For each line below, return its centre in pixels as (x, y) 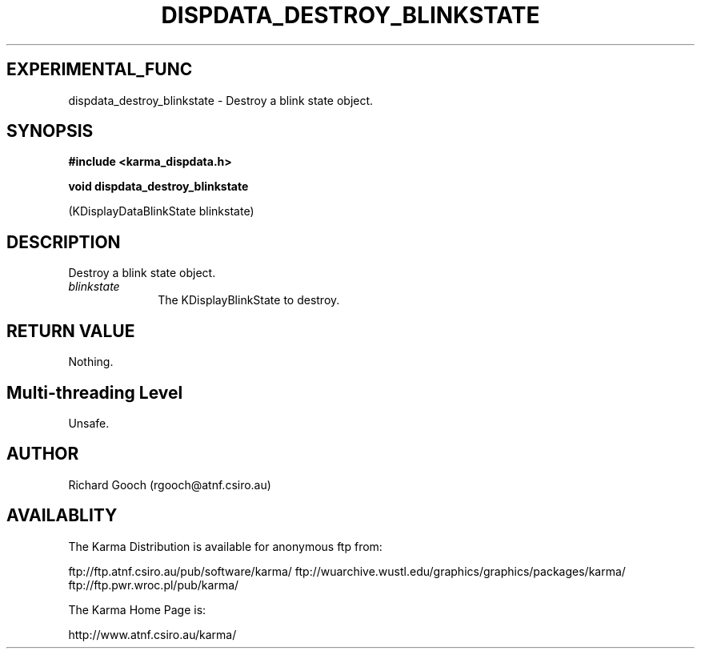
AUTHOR (43, 454)
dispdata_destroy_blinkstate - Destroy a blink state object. (221, 100)
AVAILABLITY (62, 516)
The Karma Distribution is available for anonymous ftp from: (225, 546)
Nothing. (91, 362)
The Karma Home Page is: (137, 609)
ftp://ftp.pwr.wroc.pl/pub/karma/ (154, 585)
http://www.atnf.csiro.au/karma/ (152, 634)
